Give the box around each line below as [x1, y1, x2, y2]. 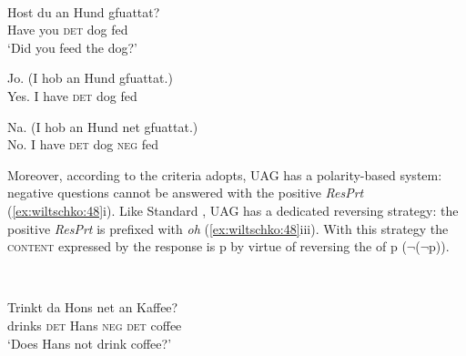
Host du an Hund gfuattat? [7, 2, 160, 21]
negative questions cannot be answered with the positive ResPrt [7, 183, 364, 202]
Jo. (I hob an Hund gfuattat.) [7, 68, 173, 87]
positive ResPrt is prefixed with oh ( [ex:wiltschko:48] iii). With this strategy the [7, 219, 449, 238]
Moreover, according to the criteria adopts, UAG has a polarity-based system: [7, 165, 442, 184]
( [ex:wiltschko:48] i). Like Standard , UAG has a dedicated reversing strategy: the [7, 200, 459, 219]
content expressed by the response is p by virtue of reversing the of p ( [7, 237, 407, 256]
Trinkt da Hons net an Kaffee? [7, 298, 178, 317]
